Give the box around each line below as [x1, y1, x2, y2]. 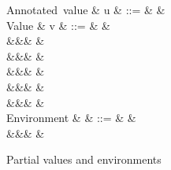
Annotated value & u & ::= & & [6, 2, 165, 17]
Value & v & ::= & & [6, 17, 110, 33]
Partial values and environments [6, 151, 162, 168]
